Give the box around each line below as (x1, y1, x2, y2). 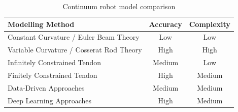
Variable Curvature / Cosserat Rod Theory (8, 44, 142, 55)
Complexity (189, 18, 230, 29)
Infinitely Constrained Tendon (8, 57, 101, 68)
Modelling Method (8, 18, 75, 29)
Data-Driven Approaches (8, 82, 85, 93)
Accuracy (149, 18, 182, 29)
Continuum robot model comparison (62, 1, 176, 11)
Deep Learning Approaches (8, 95, 92, 105)
